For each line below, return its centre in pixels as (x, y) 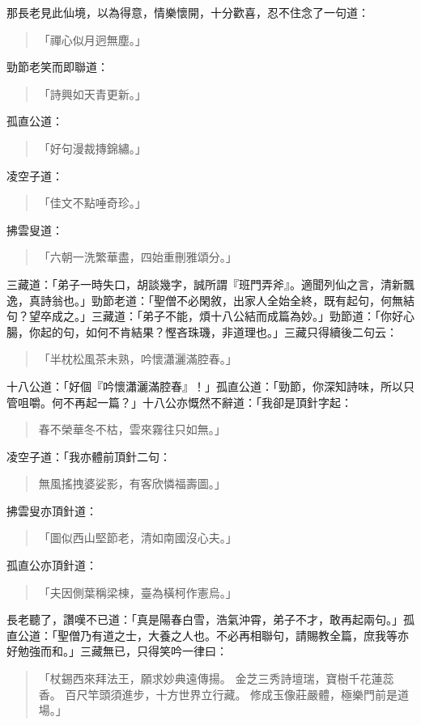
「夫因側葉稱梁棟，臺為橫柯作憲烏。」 (138, 592)
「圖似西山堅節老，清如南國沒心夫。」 (138, 538)
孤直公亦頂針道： (52, 565)
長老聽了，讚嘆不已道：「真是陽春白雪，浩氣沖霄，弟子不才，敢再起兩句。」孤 (210, 619)
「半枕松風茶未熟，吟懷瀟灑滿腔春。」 (138, 359)
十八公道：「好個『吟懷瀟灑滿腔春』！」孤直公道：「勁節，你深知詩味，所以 (205, 386)
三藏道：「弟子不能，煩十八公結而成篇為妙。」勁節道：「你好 (247, 316)
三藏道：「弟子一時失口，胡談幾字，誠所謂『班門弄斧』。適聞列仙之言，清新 (205, 284)
